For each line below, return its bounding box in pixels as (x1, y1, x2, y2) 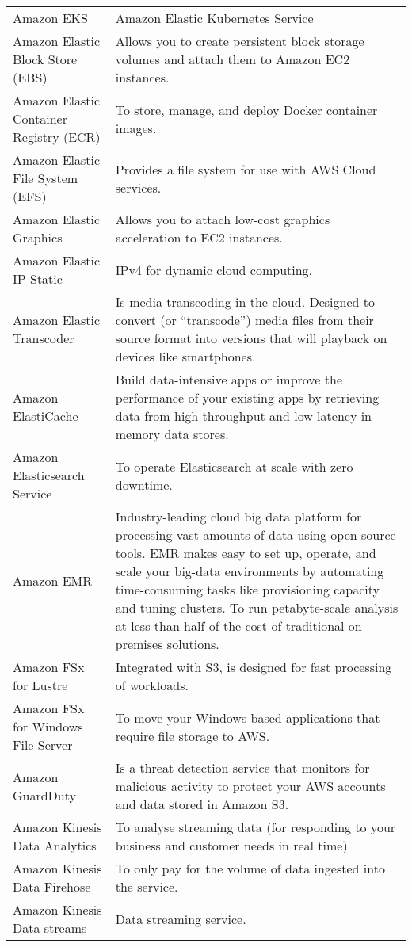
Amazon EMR (13, 571, 93, 590)
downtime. (115, 475, 173, 494)
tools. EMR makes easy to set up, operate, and (115, 544, 376, 562)
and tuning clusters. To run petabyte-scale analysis (115, 598, 399, 617)
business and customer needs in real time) (115, 836, 348, 854)
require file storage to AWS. (115, 726, 270, 745)
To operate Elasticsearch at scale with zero (115, 456, 353, 475)
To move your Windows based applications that (115, 708, 380, 727)
